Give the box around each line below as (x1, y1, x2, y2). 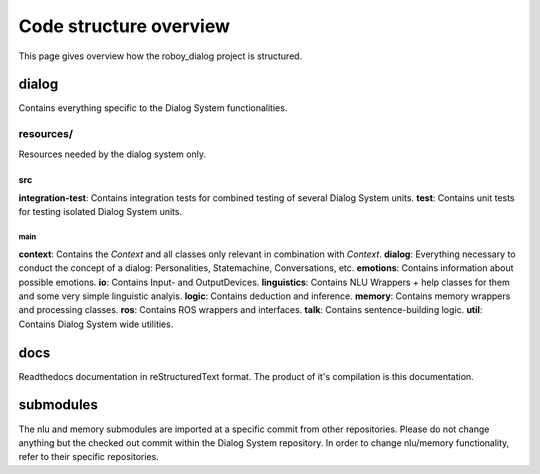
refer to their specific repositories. (18, 451, 159, 463)
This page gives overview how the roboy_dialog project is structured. (18, 50, 303, 62)
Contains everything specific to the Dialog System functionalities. (18, 102, 288, 114)
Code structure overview (18, 15, 230, 37)
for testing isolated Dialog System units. (18, 206, 183, 218)
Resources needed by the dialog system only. (18, 148, 207, 160)
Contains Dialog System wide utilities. (18, 318, 174, 330)
